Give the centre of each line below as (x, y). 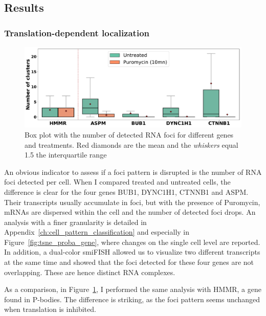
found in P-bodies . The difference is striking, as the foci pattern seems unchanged (132, 299)
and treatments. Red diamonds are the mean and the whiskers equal (131, 144)
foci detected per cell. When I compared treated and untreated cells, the (117, 182)
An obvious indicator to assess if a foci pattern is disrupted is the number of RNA (133, 172)
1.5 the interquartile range (66, 155)
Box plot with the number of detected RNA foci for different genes (129, 134)
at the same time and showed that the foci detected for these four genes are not (129, 262)
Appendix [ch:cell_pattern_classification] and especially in (97, 232)
